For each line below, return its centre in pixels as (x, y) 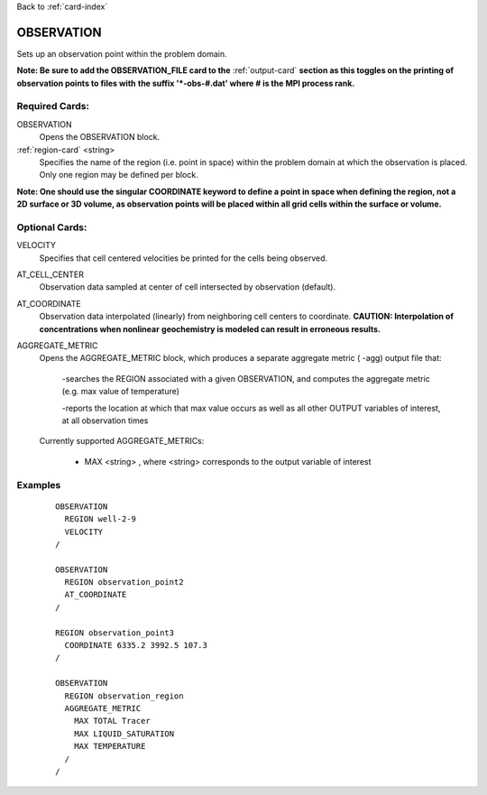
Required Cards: (53, 106)
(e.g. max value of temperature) (121, 392)
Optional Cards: (52, 227)
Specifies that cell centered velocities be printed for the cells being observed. (184, 258)
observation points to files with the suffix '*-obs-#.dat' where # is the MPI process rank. (186, 83)
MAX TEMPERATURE (110, 746)
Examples (39, 485)
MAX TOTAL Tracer (112, 721)
